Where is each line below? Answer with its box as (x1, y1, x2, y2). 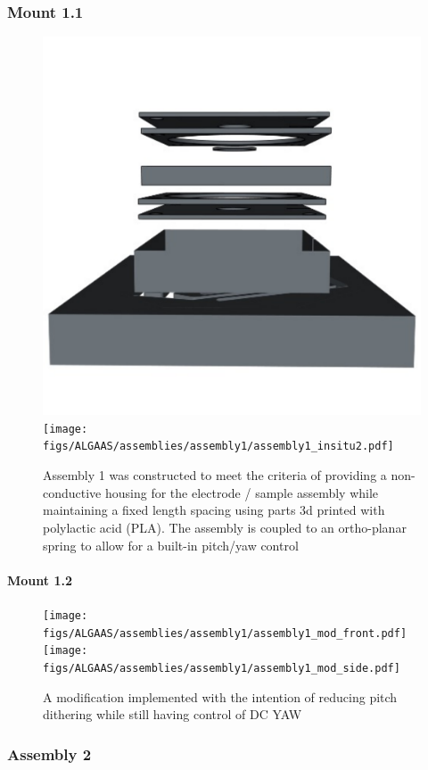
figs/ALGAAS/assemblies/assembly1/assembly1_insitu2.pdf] (43, 440, 394, 453)
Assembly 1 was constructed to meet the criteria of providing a (43, 466, 387, 484)
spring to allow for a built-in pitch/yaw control (43, 535, 299, 554)
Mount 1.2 (7, 570, 72, 589)
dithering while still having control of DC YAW (43, 705, 302, 724)
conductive (43, 483, 102, 501)
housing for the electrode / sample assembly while (104, 483, 379, 501)
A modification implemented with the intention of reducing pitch (43, 687, 398, 706)
